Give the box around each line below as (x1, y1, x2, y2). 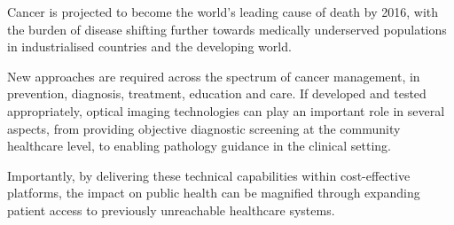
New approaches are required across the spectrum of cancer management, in (7, 66, 420, 85)
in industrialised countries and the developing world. (7, 37, 292, 56)
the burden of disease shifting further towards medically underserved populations (7, 19, 447, 38)
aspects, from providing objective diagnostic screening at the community (7, 119, 401, 137)
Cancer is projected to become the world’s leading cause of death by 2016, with (7, 3, 439, 20)
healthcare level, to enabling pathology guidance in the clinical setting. (7, 136, 391, 155)
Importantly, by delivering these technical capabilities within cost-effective (7, 166, 411, 184)
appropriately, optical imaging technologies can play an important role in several (7, 101, 445, 120)
